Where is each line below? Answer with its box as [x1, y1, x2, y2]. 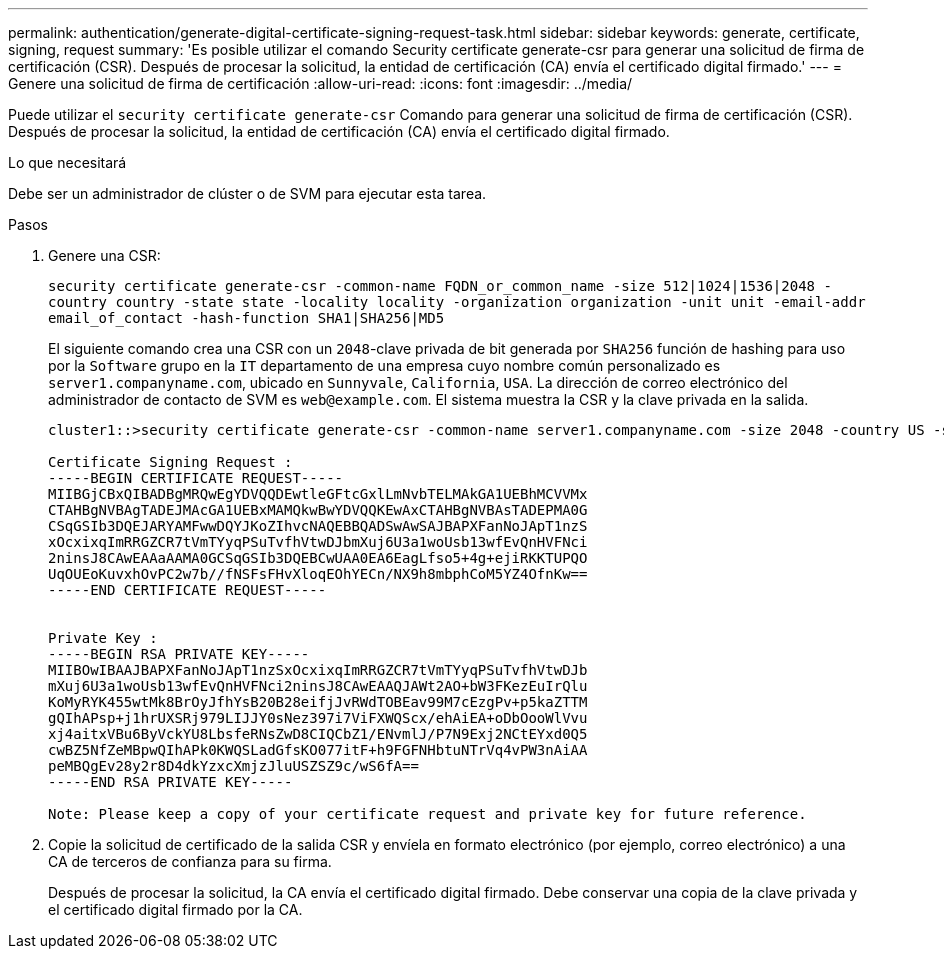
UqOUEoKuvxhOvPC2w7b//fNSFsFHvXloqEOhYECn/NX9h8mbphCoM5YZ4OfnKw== [48, 566, 588, 582]
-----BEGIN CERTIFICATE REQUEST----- [48, 470, 344, 486]
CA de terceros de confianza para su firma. [48, 853, 332, 870]
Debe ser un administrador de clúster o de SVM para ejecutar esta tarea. [8, 185, 487, 202]
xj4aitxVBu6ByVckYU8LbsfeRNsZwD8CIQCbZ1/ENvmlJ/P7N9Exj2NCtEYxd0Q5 [48, 726, 588, 742]
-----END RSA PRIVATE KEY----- [48, 774, 293, 790]
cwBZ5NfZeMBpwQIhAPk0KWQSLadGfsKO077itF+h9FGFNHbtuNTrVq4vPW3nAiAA [48, 742, 588, 758]
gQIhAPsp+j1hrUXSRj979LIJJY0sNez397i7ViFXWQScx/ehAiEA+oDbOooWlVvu [48, 710, 588, 726]
